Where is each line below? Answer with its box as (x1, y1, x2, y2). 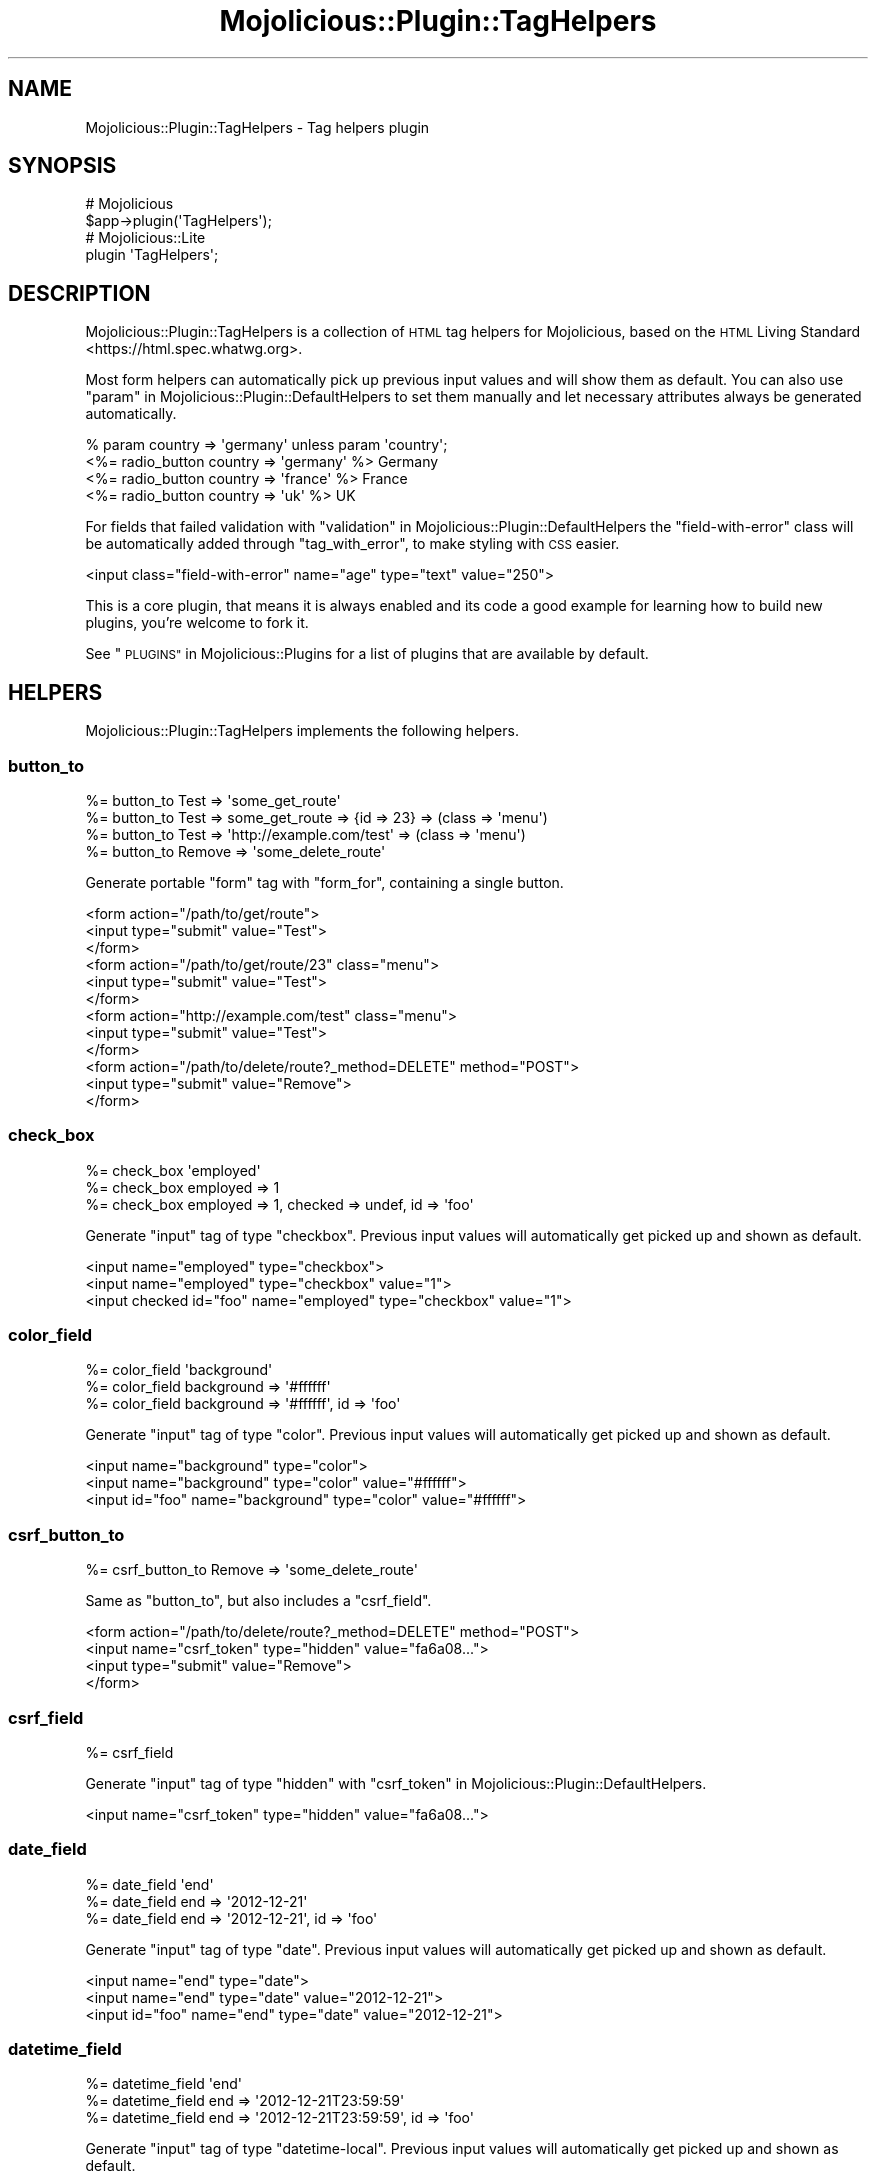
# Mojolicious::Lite (85, 229, 206, 247)
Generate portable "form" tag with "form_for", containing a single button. (85, 873, 564, 891)
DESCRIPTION (8, 280, 151, 306)
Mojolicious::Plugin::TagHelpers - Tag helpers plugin (85, 118, 430, 136)
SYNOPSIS (8, 153, 117, 179)
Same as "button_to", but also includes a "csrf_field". (85, 1592, 432, 1610)
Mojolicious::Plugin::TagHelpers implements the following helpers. (85, 722, 519, 740)
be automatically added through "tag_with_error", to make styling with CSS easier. (85, 535, 620, 553)
